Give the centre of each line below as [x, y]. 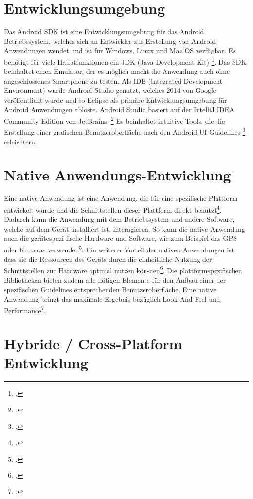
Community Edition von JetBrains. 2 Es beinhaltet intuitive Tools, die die [115, 120]
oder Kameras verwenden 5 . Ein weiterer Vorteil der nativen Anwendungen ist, [120, 249]
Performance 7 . [25, 309]
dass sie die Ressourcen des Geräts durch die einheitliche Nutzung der [108, 259]
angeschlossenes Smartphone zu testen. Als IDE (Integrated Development [113, 80]
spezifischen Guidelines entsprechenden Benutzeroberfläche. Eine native [110, 289]
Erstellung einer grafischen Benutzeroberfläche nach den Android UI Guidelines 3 [125, 131]
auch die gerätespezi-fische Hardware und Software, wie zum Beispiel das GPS [120, 238]
